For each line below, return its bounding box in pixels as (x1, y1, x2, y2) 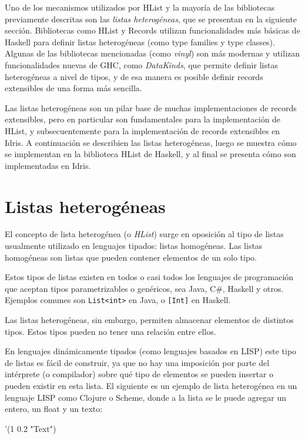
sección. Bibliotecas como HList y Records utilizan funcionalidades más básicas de (5, 24, 300, 36)
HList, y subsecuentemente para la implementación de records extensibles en (5, 124, 280, 137)
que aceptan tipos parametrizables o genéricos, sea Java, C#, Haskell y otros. (5, 282, 284, 294)
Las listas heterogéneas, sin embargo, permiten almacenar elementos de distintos (5, 314, 294, 326)
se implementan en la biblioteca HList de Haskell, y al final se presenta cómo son (5, 148, 296, 160)
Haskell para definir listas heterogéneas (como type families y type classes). (5, 35, 275, 48)
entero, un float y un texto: (5, 403, 103, 415)
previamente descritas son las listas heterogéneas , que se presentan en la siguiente (5, 12, 297, 25)
